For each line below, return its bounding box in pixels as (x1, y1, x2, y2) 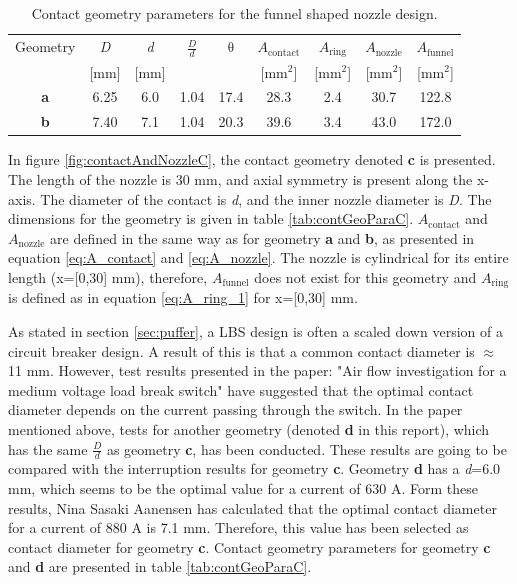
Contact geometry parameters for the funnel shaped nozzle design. (31, 3, 438, 23)
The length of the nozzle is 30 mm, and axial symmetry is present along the (8, 168, 473, 189)
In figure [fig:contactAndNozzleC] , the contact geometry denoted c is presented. (8, 149, 496, 170)
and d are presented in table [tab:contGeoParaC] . (8, 556, 312, 577)
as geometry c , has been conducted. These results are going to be (106, 438, 507, 459)
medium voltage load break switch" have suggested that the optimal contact (8, 379, 474, 400)
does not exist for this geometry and (254, 266, 477, 287)
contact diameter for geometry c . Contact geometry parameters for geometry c (8, 536, 491, 557)
